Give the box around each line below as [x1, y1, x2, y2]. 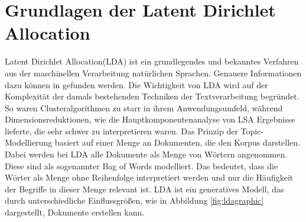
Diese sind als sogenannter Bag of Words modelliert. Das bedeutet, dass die [5, 159, 278, 172]
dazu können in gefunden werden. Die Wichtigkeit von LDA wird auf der [5, 78, 268, 91]
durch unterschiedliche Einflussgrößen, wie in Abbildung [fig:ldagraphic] [5, 194, 264, 207]
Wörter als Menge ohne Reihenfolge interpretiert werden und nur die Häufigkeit [5, 171, 294, 184]
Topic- [240, 124, 264, 137]
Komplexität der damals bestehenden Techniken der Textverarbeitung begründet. [5, 90, 300, 102]
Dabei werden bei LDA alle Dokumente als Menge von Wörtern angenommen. [5, 148, 288, 160]
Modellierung [5, 136, 53, 149]
